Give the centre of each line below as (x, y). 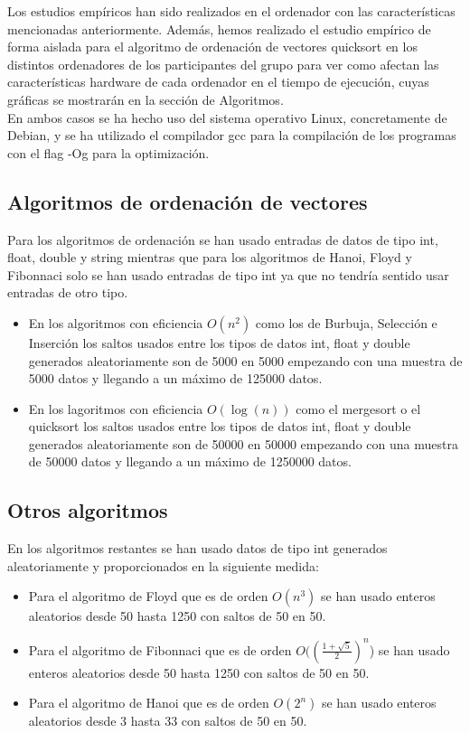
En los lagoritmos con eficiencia (116, 408)
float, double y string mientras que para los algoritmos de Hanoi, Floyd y (210, 257)
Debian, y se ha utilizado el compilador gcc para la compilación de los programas (232, 135)
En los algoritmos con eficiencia (116, 322)
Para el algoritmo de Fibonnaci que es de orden (160, 649)
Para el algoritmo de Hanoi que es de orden (149, 703)
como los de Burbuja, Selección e (346, 322)
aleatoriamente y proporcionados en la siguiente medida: (163, 565)
